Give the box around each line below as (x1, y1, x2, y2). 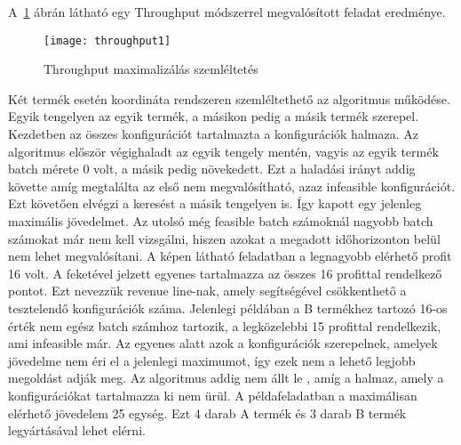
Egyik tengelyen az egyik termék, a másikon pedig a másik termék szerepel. (8, 107, 419, 125)
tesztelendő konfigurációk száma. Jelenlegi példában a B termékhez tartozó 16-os (8, 298, 448, 317)
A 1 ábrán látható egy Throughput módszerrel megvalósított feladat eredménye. (8, 3, 446, 20)
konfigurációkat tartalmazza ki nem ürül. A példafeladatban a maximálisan (8, 385, 417, 404)
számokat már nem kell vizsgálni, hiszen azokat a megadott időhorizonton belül (8, 229, 441, 247)
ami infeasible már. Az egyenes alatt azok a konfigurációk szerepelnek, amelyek (8, 334, 438, 352)
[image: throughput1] (44, 34, 171, 47)
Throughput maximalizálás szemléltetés (44, 60, 258, 78)
